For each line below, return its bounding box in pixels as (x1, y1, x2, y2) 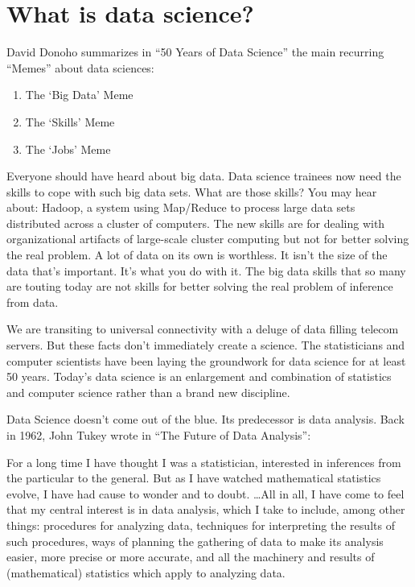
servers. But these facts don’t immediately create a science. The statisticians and (6, 337, 405, 353)
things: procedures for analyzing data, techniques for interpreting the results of (6, 516, 395, 533)
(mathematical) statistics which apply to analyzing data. (6, 564, 286, 581)
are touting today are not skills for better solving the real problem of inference (6, 278, 393, 295)
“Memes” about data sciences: (6, 59, 154, 76)
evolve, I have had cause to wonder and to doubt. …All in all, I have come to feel (6, 485, 405, 502)
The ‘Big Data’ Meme (25, 86, 134, 103)
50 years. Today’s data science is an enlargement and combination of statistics (6, 368, 392, 385)
